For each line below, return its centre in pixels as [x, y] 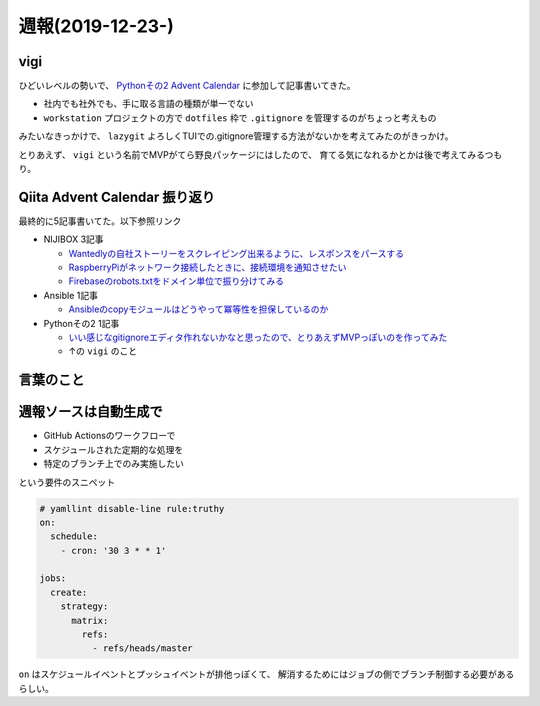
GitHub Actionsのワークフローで [109, 436]
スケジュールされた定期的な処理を [113, 449]
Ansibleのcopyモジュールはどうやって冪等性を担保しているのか [198, 309]
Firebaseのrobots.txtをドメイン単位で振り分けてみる [176, 281]
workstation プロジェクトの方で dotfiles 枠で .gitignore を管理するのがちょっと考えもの [240, 117]
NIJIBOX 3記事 [73, 239]
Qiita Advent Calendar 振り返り [116, 196]
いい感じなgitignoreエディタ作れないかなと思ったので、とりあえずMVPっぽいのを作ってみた [258, 337]
